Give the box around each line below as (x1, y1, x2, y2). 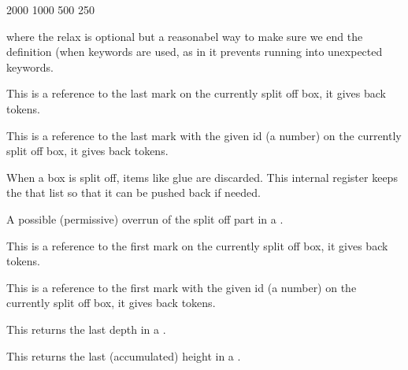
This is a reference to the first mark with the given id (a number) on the (6, 279, 357, 295)
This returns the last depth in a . (6, 320, 166, 337)
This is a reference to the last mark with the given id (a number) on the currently (6, 127, 402, 143)
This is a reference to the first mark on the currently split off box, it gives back (6, 237, 388, 253)
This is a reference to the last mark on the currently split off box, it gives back (6, 85, 386, 102)
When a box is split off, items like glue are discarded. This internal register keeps (6, 168, 398, 185)
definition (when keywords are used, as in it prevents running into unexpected (6, 43, 383, 60)
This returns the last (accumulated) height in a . (6, 347, 241, 364)
